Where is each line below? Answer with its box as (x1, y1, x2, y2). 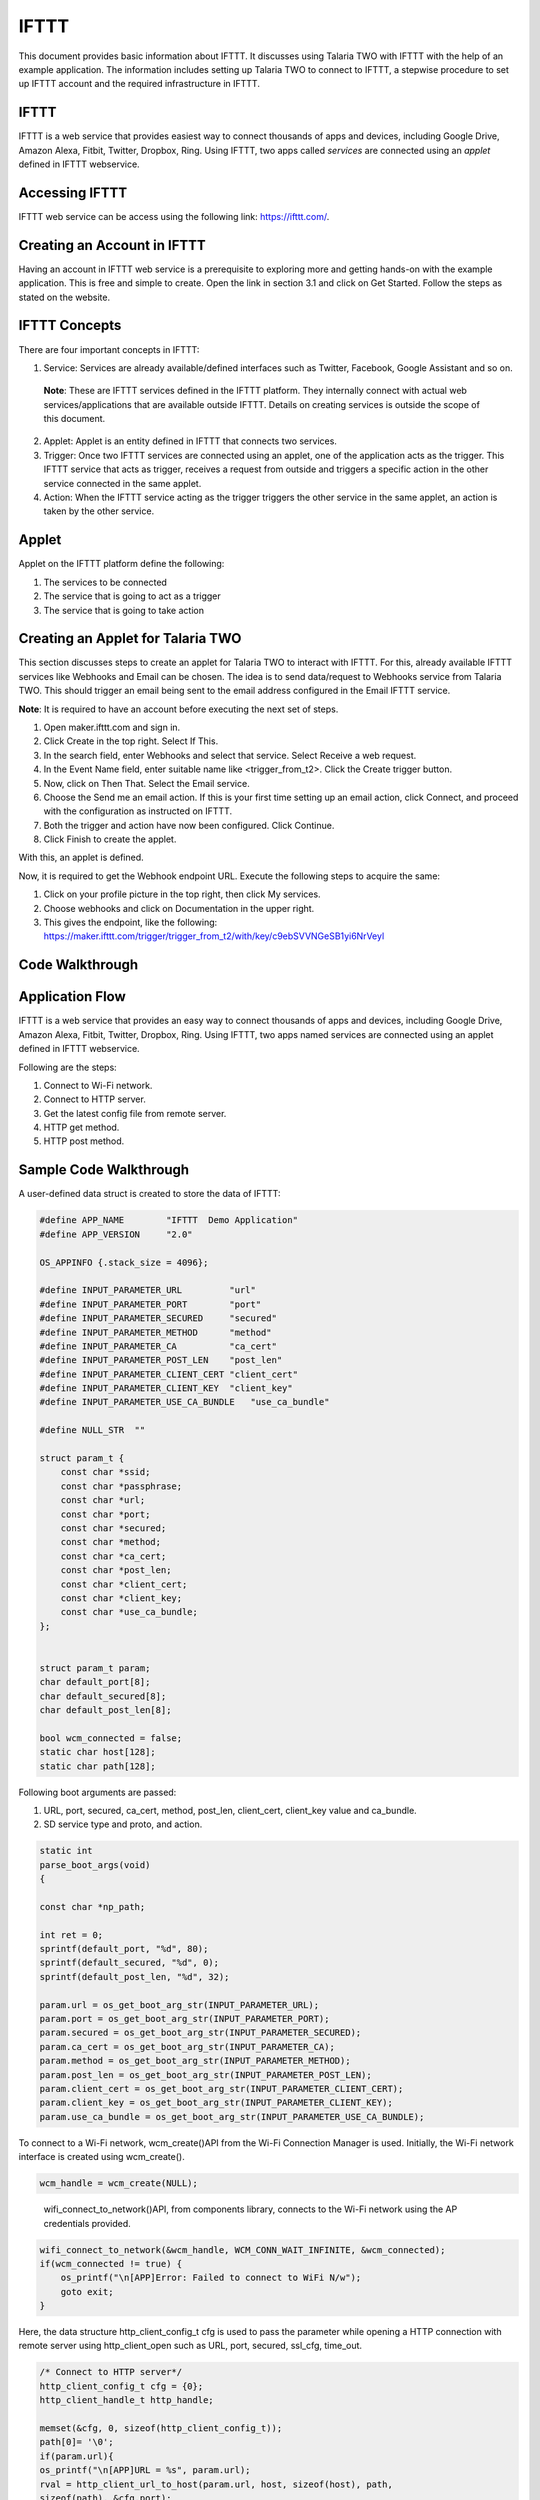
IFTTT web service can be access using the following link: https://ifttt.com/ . (18, 210, 330, 222)
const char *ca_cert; (60, 1550, 167, 1562)
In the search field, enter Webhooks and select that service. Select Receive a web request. (43, 749, 417, 761)
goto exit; (60, 2286, 114, 2297)
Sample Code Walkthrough (18, 1161, 190, 1179)
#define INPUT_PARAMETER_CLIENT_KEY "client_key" (39, 1383, 294, 1394)
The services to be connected (43, 576, 167, 588)
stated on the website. (18, 291, 110, 303)
